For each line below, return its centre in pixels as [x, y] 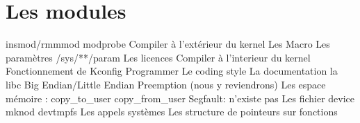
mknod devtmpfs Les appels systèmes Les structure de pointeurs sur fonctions [172, 112]
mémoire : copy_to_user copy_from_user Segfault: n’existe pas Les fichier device [180, 98]
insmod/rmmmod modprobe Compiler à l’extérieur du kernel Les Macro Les [168, 44]
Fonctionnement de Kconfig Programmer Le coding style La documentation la [172, 71]
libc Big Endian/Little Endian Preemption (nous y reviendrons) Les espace [166, 84]
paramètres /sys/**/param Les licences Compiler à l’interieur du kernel [158, 57]
